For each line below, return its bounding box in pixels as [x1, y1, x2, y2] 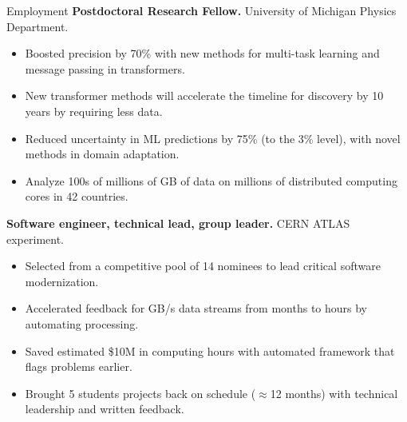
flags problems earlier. [25, 358, 132, 375]
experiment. [6, 230, 64, 247]
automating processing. [25, 315, 139, 332]
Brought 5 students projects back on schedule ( [25, 384, 256, 401]
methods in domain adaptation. [25, 145, 180, 162]
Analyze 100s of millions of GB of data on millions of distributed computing [25, 172, 397, 189]
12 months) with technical [270, 384, 398, 401]
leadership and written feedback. [25, 400, 184, 417]
